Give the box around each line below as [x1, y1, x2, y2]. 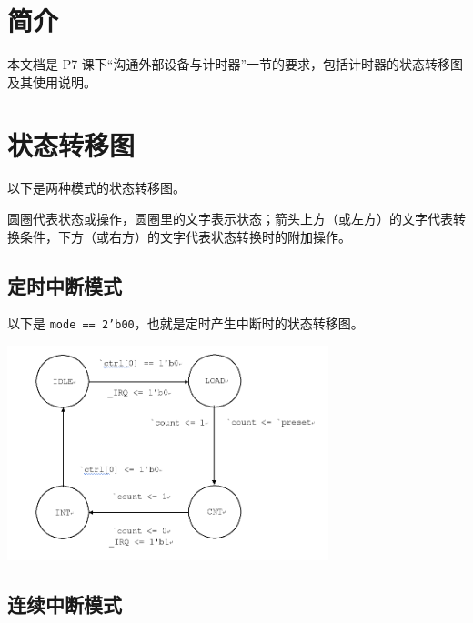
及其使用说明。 [7, 72, 96, 91]
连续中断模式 [7, 589, 122, 618]
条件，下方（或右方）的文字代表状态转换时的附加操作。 [19, 226, 351, 246]
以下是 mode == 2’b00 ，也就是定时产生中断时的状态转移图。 [7, 314, 364, 333]
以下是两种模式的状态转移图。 [7, 178, 186, 197]
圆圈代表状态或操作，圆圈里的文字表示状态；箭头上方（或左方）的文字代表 [7, 209, 453, 228]
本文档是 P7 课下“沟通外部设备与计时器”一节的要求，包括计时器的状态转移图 [7, 55, 464, 74]
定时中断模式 [7, 271, 122, 299]
